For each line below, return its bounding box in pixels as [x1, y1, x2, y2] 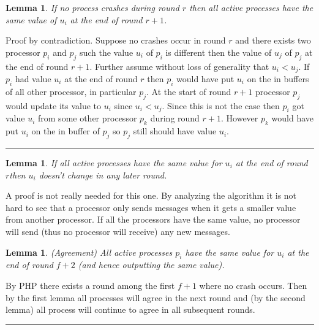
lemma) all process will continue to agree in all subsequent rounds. [6, 303, 255, 316]
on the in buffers [247, 72, 309, 85]
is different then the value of [165, 45, 272, 58]
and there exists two [235, 34, 311, 47]
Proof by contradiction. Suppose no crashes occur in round [6, 34, 226, 47]
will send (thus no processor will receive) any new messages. [6, 224, 230, 237]
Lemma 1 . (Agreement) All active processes [6, 245, 173, 258]
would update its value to [6, 99, 102, 112]
